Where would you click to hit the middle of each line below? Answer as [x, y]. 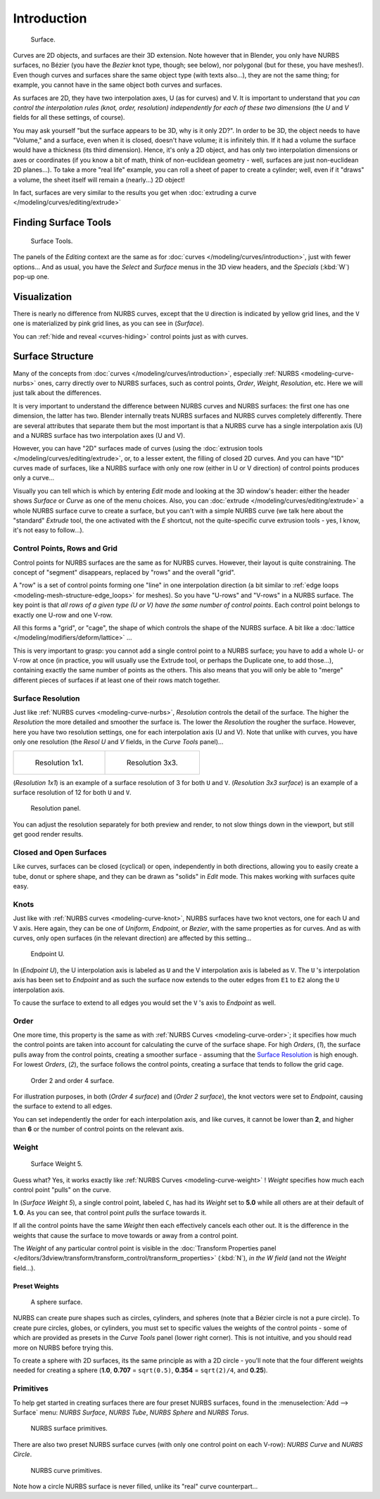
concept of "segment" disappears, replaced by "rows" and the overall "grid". [124, 572]
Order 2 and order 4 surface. [72, 1080]
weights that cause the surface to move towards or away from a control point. [126, 1235]
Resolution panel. [56, 808]
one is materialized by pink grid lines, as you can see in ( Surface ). [108, 323]
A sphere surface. [57, 1302]
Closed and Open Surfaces [60, 852]
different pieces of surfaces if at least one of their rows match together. [117, 680]
